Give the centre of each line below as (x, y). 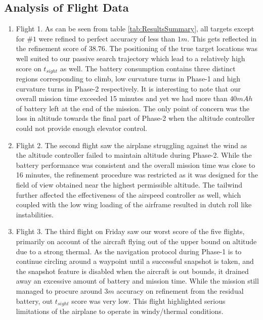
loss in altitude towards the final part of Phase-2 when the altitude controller (135, 118)
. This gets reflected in (222, 38)
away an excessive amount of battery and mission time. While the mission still (137, 281)
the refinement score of (51, 48)
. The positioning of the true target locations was (181, 48)
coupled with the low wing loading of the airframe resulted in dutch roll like (134, 204)
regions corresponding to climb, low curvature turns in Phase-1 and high (128, 79)
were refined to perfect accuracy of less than (107, 38)
